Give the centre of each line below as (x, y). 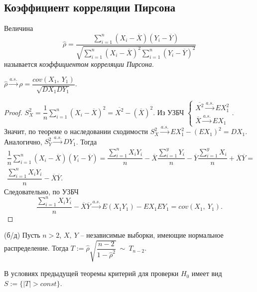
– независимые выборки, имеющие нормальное (152, 235)
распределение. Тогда (36, 248)
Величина (19, 28)
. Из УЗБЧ (169, 112)
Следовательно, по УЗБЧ (41, 191)
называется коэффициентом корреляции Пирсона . (79, 64)
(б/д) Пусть (22, 235)
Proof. (13, 112)
